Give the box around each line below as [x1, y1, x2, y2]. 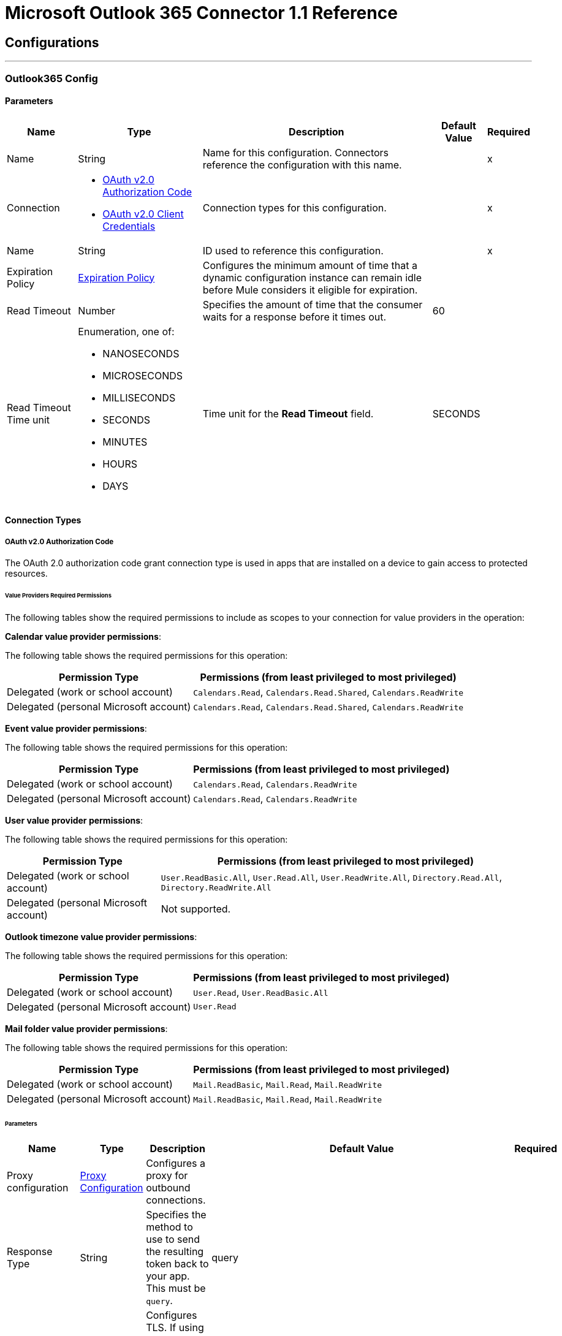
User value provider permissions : [5, 814, 143, 826]
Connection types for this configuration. [202, 201, 387, 214]
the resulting [146, 1245, 204, 1258]
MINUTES [102, 435, 148, 448]
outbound [146, 1181, 191, 1194]
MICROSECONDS [102, 369, 183, 382]
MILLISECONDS [102, 391, 176, 404]
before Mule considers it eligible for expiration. [202, 283, 418, 296]
